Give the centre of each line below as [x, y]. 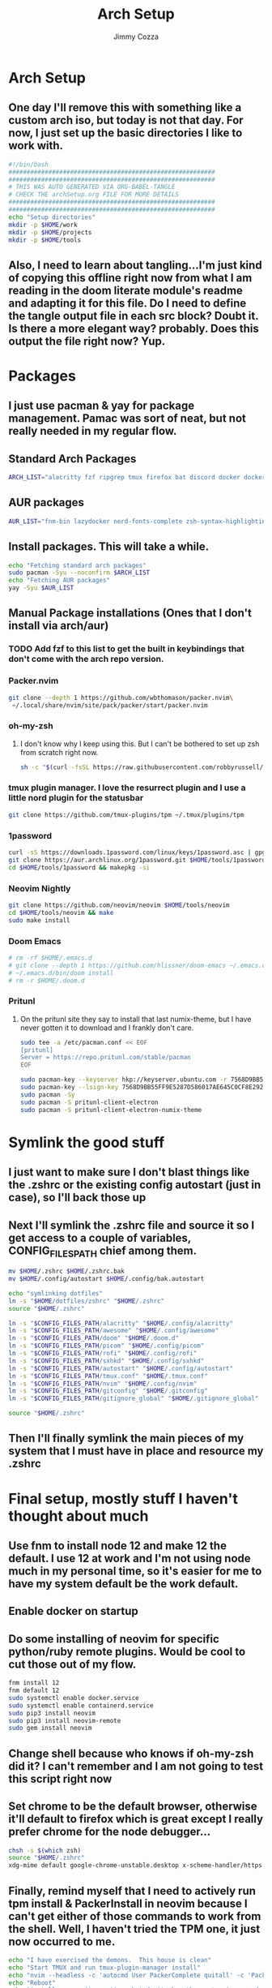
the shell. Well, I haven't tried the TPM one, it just [134, 1928]
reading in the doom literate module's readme [125, 290]
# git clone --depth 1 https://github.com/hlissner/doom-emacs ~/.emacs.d [137, 965]
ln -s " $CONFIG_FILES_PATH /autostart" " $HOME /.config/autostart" [121, 1368]
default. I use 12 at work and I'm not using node [130, 1558]
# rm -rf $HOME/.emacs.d [50, 958]
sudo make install [39, 920]
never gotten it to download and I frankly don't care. [107, 1028]
